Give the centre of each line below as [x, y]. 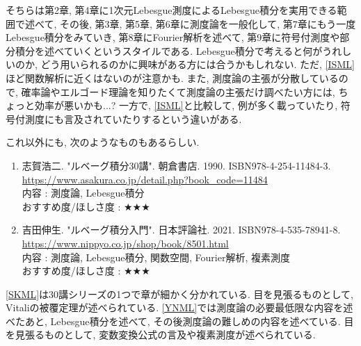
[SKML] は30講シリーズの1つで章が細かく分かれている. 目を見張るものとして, [179, 294]
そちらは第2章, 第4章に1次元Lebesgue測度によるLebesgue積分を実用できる [171, 10]
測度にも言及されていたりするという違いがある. [133, 118]
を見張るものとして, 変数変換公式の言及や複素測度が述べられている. [161, 335]
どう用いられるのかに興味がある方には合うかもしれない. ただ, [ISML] [198, 64]
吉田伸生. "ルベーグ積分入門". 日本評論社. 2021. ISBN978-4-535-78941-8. [181, 230]
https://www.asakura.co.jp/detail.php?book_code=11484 [145, 179]
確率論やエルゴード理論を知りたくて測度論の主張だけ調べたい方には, [178, 91]
